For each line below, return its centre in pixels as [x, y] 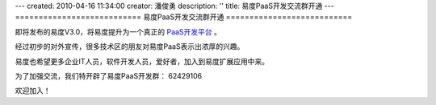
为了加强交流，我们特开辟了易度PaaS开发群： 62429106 [109, 75]
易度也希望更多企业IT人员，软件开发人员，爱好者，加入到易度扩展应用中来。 [142, 61]
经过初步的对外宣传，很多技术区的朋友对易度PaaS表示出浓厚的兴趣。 [130, 46]
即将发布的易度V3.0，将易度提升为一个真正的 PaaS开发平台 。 [118, 31]
